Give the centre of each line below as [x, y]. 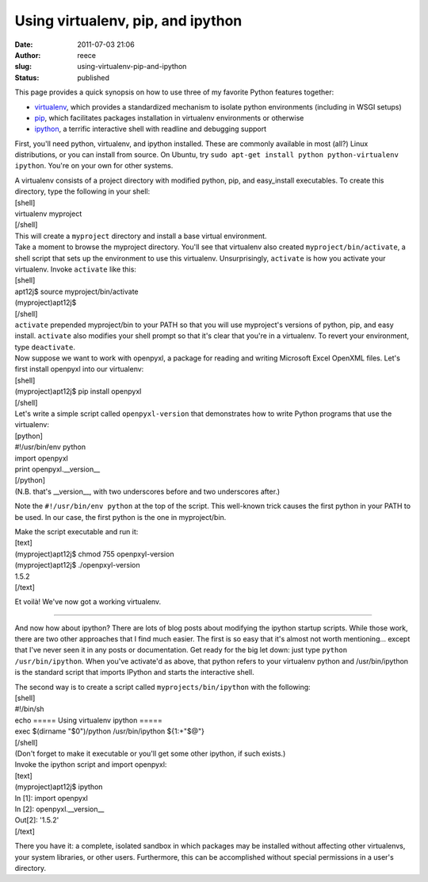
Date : [24, 44]
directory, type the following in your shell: [82, 191]
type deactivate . [45, 347]
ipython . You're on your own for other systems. [94, 166]
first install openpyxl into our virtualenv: [79, 369]
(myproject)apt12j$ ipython [59, 787]
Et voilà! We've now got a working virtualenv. [88, 602]
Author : [28, 55]
